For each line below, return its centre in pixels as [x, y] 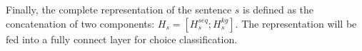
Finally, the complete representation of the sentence [119, 9]
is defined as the [278, 9]
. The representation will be [296, 23]
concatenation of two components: [80, 23]
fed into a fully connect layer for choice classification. [122, 39]
